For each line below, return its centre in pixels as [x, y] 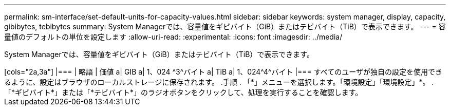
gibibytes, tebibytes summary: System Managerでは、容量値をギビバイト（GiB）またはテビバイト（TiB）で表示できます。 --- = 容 [225, 26]
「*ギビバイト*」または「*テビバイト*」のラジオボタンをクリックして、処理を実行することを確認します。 [183, 92]
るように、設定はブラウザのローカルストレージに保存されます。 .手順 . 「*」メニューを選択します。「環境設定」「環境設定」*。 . [219, 82]
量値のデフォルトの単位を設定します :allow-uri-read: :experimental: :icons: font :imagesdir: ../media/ [173, 37]
